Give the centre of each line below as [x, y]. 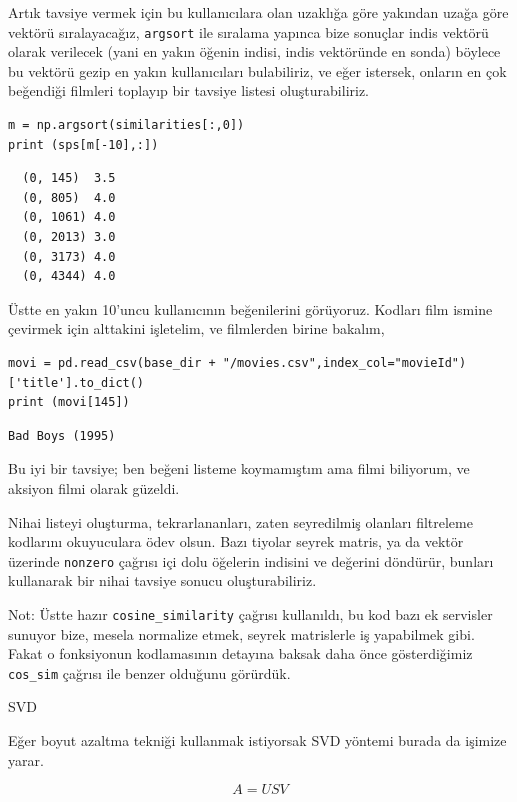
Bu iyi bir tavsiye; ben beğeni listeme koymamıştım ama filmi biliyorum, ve [239, 468]
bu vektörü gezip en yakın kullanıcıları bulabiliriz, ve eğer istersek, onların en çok [257, 70]
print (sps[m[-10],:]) [83, 144]
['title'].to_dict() [76, 382]
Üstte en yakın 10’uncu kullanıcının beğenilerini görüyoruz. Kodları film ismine [250, 308]
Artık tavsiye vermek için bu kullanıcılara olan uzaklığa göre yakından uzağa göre [258, 12]
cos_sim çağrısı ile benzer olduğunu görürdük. [149, 672]
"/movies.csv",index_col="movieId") [344, 362]
